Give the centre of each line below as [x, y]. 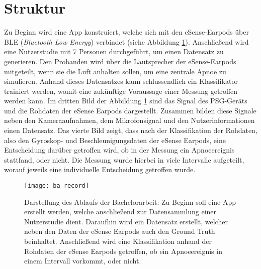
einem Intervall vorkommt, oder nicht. [83, 261]
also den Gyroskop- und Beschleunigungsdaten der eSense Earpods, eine [115, 140]
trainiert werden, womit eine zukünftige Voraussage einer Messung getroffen [121, 91]
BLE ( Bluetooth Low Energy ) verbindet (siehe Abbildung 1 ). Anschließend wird [126, 41]
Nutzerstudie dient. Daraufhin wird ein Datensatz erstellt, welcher [126, 221]
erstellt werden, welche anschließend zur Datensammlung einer [120, 212]
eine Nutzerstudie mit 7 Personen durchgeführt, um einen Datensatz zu [114, 51]
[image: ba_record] [57, 186]
